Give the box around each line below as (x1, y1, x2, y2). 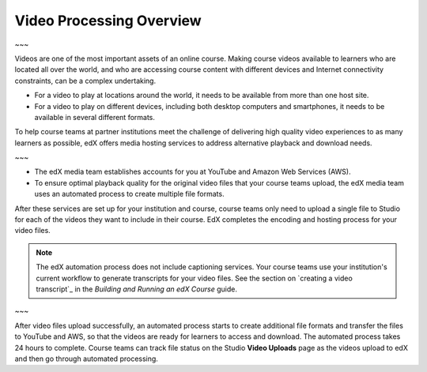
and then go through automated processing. (14, 354, 158, 363)
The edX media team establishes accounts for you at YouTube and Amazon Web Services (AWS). (34, 167, 351, 177)
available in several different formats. (34, 112, 156, 122)
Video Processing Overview (14, 12, 202, 29)
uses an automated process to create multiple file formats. (34, 190, 225, 199)
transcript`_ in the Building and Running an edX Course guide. (36, 284, 237, 294)
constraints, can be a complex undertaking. (14, 76, 157, 85)
